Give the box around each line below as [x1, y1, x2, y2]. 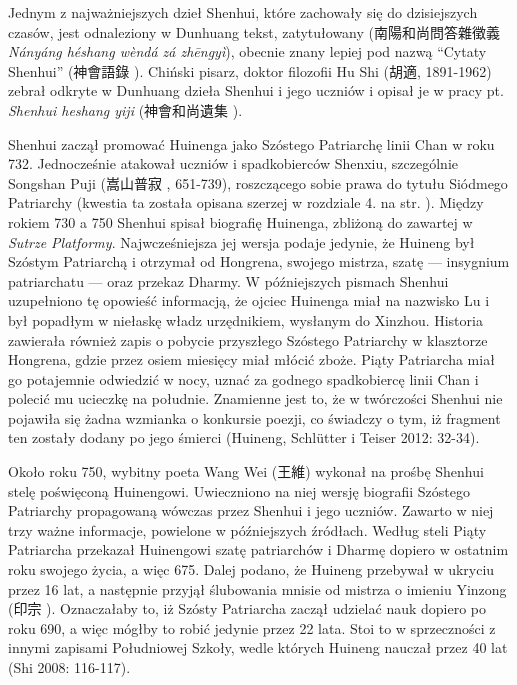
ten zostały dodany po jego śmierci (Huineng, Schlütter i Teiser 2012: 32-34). [8, 427, 480, 448]
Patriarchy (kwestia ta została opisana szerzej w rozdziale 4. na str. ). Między [8, 192, 484, 213]
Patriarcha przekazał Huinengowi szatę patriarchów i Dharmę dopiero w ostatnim [8, 539, 509, 560]
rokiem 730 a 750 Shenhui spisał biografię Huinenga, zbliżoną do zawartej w [8, 211, 473, 232]
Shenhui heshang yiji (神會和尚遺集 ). [8, 99, 243, 120]
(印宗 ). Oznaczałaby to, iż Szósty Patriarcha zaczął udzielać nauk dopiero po [8, 598, 487, 619]
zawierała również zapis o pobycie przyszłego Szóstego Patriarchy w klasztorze [8, 329, 488, 350]
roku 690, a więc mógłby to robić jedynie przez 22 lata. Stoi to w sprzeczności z [8, 617, 496, 638]
